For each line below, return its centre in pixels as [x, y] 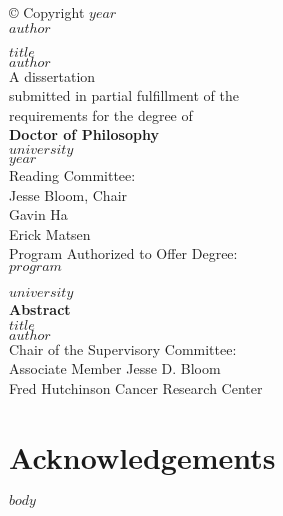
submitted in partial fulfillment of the [124, 95]
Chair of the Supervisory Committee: [123, 348]
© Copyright [47, 12]
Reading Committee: [72, 174]
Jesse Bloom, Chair [68, 194]
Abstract [40, 308]
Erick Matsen [50, 233]
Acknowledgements [142, 456]
